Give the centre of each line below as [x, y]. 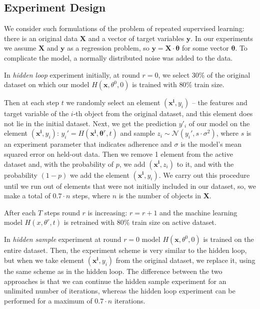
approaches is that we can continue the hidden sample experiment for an [115, 281]
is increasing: [107, 212]
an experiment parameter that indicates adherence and [88, 144]
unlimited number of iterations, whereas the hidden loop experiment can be [120, 291]
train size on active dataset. [174, 222]
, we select [174, 74]
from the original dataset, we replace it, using [185, 260]
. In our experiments [222, 38]
